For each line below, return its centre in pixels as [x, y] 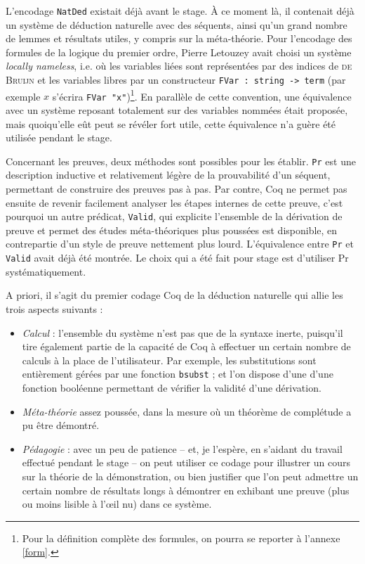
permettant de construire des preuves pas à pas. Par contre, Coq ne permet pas [177, 189]
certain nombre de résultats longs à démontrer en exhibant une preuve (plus [186, 490]
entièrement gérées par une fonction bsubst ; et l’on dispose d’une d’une [178, 374]
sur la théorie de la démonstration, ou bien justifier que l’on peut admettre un [190, 476]
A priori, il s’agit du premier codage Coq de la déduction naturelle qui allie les [174, 295]
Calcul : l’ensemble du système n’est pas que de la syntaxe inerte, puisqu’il [182, 332]
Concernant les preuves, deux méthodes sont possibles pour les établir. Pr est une [181, 161]
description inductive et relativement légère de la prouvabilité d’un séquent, [168, 175]
